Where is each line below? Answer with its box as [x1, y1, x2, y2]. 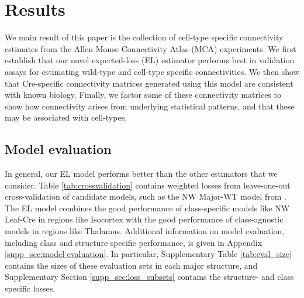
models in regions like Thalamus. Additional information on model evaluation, [5, 225, 285, 237]
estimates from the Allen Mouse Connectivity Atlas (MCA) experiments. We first [5, 42, 296, 54]
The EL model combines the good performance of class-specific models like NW [5, 201, 290, 214]
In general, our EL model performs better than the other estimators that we [5, 167, 278, 180]
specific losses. [5, 282, 56, 294]
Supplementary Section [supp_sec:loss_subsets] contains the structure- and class [5, 270, 294, 283]
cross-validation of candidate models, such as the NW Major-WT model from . [5, 190, 286, 203]
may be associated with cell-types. [5, 111, 127, 124]
